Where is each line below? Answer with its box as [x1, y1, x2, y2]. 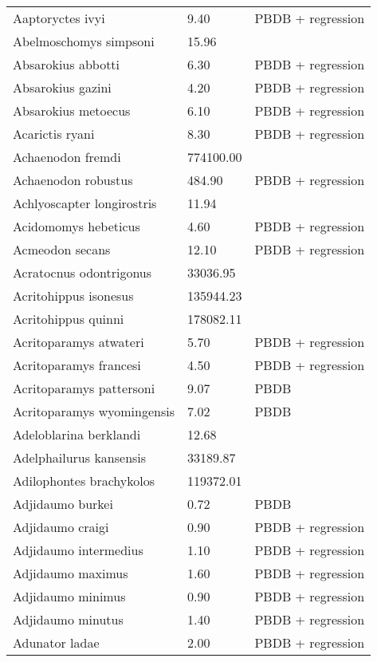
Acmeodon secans [13, 240, 111, 258]
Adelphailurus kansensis [13, 448, 147, 467]
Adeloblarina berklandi [13, 425, 141, 443]
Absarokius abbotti [13, 55, 120, 73]
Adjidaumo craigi [13, 518, 109, 536]
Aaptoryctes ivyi [13, 9, 105, 27]
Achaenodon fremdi [13, 148, 121, 166]
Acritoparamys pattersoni [13, 379, 155, 397]
